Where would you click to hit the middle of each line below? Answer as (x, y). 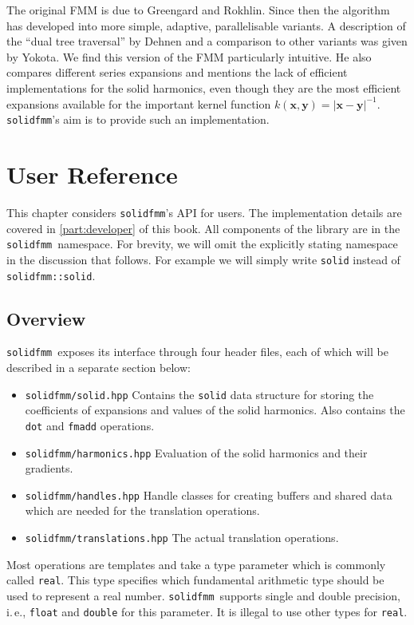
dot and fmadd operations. (90, 425)
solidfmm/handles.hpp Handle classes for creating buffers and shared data (209, 494)
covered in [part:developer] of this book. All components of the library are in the (203, 228)
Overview (46, 318)
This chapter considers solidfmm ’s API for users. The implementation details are (204, 212)
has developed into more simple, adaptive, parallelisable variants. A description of (206, 25)
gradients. (49, 468)
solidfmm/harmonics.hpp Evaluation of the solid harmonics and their (196, 452)
